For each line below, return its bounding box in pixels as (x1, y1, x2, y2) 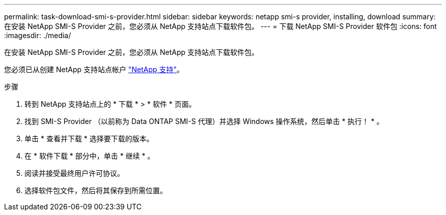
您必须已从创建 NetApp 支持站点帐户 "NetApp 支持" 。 (4, 65, 184, 74)
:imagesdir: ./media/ (4, 31, 71, 40)
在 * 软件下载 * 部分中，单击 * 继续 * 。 (24, 151, 155, 160)
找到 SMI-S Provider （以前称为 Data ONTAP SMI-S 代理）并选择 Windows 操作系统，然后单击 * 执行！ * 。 (24, 117, 384, 126)
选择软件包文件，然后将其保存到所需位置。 (24, 186, 167, 195)
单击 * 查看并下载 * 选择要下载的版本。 (24, 134, 154, 143)
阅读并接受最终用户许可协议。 (24, 169, 124, 177)
